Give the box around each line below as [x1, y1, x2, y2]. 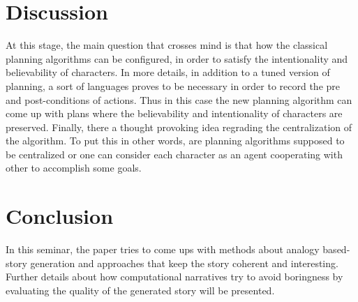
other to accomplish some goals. [6, 160, 142, 175]
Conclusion [6, 202, 114, 230]
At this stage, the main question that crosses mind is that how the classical [6, 38, 328, 52]
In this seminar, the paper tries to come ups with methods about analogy [6, 242, 320, 257]
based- [322, 242, 350, 257]
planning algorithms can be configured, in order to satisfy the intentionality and [6, 51, 348, 66]
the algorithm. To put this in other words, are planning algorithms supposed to [6, 133, 345, 148]
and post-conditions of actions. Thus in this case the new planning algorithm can [6, 92, 352, 107]
